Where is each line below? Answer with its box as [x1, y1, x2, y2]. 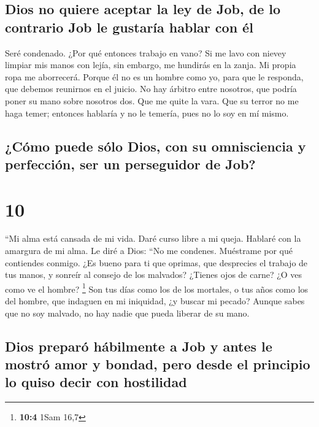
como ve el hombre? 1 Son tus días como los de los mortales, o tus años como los [5, 280, 309, 295]
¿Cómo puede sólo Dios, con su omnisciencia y [5, 136, 306, 155]
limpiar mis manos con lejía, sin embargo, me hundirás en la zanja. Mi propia [5, 58, 296, 71]
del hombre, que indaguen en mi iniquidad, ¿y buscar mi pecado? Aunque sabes [5, 294, 305, 307]
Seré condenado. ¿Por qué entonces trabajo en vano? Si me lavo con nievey [5, 46, 286, 59]
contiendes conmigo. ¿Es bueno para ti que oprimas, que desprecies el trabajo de [5, 256, 308, 269]
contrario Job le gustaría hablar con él [5, 17, 253, 36]
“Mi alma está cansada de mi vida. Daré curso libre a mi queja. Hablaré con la [5, 232, 301, 245]
